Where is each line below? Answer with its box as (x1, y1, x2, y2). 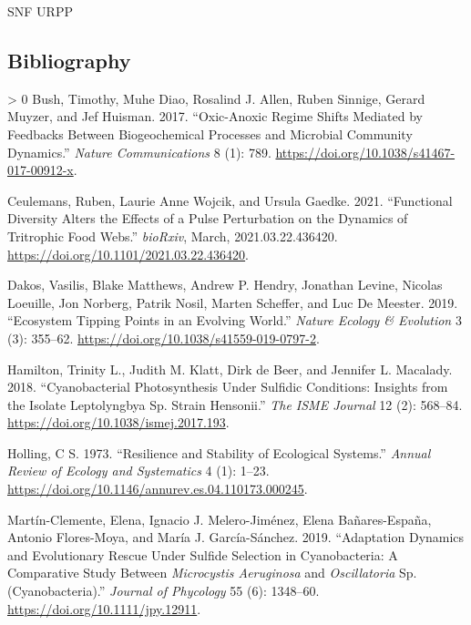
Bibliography (7, 46, 131, 74)
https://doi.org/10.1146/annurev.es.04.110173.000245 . (7, 479, 308, 498)
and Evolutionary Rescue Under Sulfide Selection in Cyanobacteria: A (7, 545, 398, 564)
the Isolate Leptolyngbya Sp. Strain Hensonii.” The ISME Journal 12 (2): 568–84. (7, 394, 463, 414)
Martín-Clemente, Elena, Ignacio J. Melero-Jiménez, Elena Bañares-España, (7, 509, 432, 528)
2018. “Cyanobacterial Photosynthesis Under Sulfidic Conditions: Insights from (7, 377, 448, 396)
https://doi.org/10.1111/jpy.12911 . (7, 599, 201, 618)
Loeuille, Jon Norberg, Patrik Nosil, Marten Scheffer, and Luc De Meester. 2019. (7, 292, 458, 312)
